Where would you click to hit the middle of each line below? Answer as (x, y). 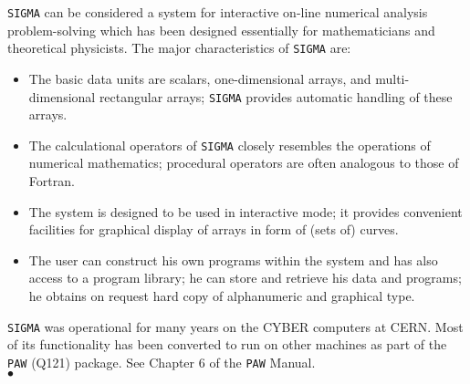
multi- (392, 78)
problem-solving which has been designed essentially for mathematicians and (221, 30)
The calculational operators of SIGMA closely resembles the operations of (230, 145)
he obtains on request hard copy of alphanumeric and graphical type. (222, 295)
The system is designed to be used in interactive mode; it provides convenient (245, 211)
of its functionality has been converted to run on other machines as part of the (227, 344)
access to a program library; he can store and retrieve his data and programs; (245, 278)
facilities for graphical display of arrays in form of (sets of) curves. (214, 229)
